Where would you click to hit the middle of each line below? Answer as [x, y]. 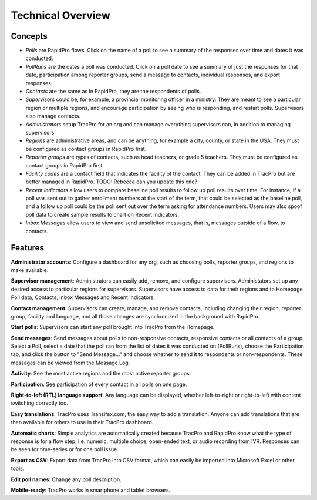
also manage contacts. [53, 116]
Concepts [29, 36]
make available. [30, 270]
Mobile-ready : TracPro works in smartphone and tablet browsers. [91, 490]
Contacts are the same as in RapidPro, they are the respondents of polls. [113, 92]
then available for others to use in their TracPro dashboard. [82, 422]
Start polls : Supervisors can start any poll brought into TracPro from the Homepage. [113, 327]
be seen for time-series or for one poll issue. [65, 449]
